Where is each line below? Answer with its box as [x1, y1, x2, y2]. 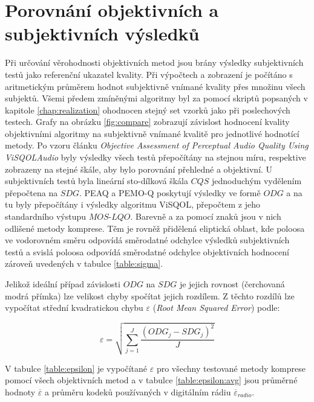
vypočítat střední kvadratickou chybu [5, 301, 143, 314]
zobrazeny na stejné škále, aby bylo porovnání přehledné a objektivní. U [5, 162, 273, 175]
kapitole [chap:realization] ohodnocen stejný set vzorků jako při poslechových [5, 103, 290, 116]
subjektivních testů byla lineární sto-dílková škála [5, 174, 188, 187]
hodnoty [5, 385, 36, 398]
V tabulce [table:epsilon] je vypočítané [5, 362, 148, 374]
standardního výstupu [5, 210, 87, 223]
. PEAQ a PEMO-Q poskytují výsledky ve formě [79, 186, 261, 199]
